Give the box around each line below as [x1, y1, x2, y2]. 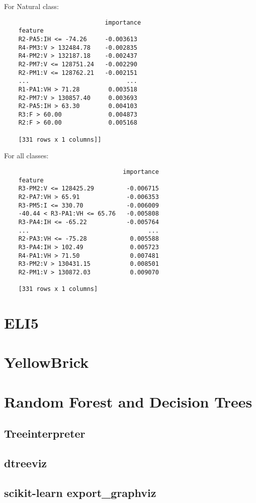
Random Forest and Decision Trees [4, 391, 252, 412]
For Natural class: [4, 1, 59, 11]
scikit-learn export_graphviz [4, 484, 156, 500]
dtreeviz [4, 455, 47, 471]
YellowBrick [4, 352, 89, 372]
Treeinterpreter [4, 426, 86, 441]
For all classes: [4, 150, 49, 161]
